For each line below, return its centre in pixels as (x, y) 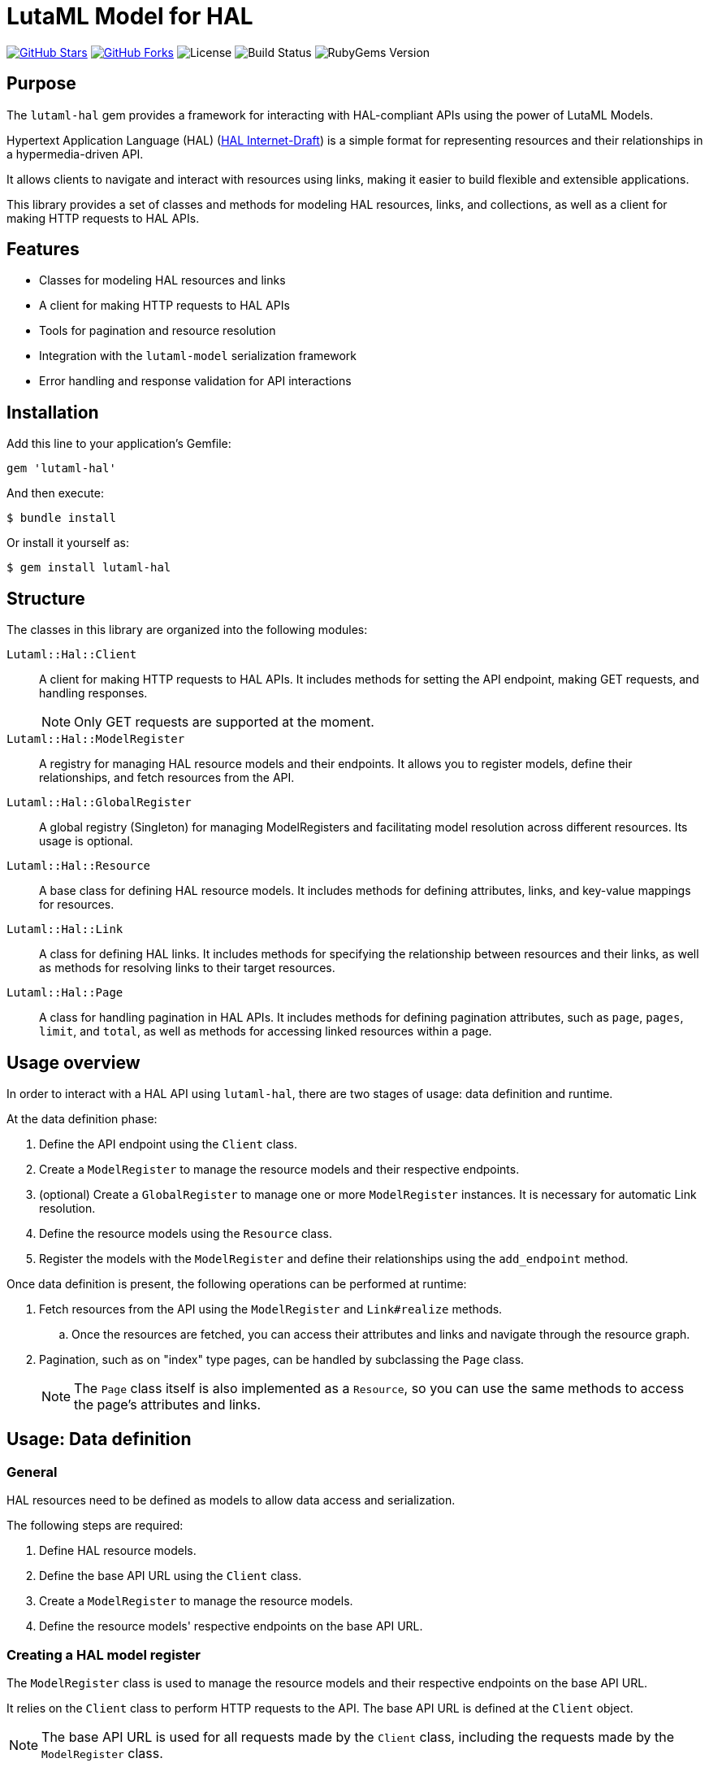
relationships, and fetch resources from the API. (167, 778)
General (32, 1472)
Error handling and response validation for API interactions (195, 381)
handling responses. (93, 693)
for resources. (77, 905)
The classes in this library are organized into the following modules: (187, 630)
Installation (53, 412)
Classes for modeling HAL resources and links (162, 280)
